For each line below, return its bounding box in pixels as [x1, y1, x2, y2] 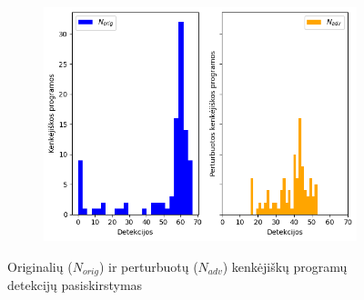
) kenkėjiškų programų [222, 256, 348, 275]
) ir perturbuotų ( [98, 256, 198, 275]
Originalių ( [7, 256, 73, 275]
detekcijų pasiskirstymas [7, 275, 143, 295]
